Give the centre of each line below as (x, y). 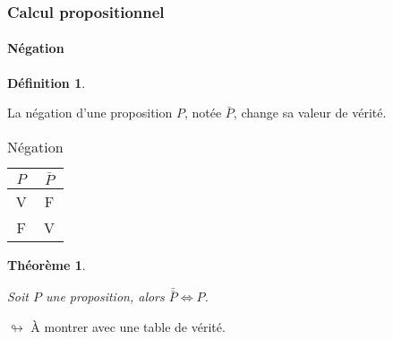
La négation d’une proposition (90, 113)
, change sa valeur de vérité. (310, 113)
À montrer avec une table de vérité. (128, 326)
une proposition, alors (105, 296)
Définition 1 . (47, 82)
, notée (203, 113)
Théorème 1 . (47, 265)
